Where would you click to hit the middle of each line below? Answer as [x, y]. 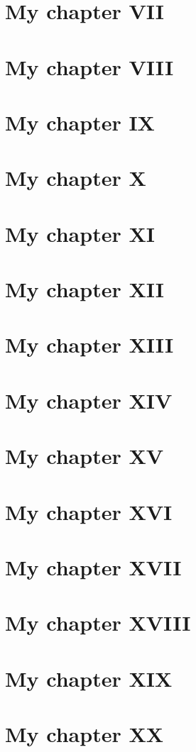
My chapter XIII [89, 344]
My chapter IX [80, 122]
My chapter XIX [89, 678]
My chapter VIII [89, 66]
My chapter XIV [89, 400]
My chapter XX [85, 734]
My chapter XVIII [98, 623]
